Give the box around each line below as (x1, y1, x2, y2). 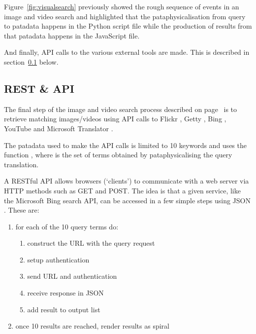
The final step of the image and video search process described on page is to (4, 104, 237, 114)
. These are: (4, 205, 39, 215)
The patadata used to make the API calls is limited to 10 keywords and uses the (4, 140, 247, 150)
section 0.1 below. (4, 56, 59, 67)
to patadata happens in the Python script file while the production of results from (4, 21, 252, 31)
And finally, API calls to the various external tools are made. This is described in (4, 47, 250, 57)
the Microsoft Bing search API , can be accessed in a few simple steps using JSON (4, 195, 251, 205)
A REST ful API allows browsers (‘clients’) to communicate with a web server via (4, 176, 249, 186)
